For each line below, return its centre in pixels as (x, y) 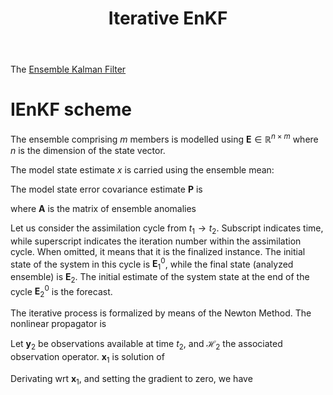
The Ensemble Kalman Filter (68, 69)
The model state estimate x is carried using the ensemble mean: (142, 169)
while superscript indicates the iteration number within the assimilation (156, 241)
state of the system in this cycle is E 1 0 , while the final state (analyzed (152, 264)
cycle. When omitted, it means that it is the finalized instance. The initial (158, 251)
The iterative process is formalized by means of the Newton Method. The (161, 313)
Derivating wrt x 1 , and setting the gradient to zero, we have (131, 379)
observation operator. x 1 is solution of (87, 358)
